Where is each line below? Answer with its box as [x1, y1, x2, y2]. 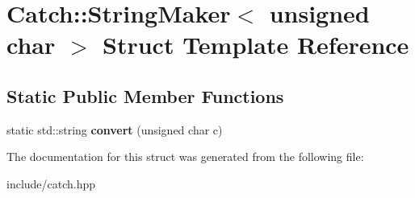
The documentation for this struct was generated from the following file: [6, 148, 364, 165]
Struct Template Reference [103, 28, 409, 61]
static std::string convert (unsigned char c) [6, 121, 223, 138]
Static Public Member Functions [6, 83, 284, 108]
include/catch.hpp [6, 175, 96, 192]
